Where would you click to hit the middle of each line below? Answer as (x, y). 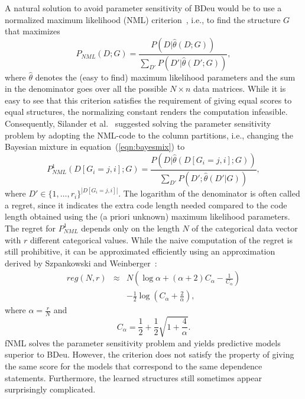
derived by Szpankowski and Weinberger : (81, 263)
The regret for (30, 228)
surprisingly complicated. (50, 389)
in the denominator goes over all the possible (86, 89)
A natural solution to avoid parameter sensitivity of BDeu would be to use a (143, 8)
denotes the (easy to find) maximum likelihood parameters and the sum (165, 77)
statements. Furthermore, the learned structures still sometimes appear (133, 377)
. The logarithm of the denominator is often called (209, 193)
